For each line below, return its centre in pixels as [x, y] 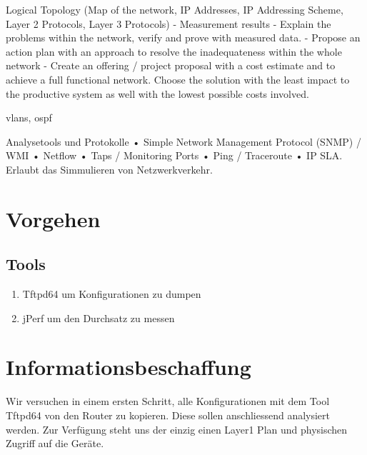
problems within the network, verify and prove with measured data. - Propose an [183, 37]
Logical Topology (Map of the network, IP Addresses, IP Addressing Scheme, [175, 9]
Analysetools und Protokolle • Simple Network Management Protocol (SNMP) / [183, 141]
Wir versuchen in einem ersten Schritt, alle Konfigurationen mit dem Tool [168, 401]
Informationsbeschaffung [129, 367]
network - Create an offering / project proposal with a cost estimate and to [171, 65]
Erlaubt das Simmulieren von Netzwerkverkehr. [109, 169]
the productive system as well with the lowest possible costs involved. [157, 93]
